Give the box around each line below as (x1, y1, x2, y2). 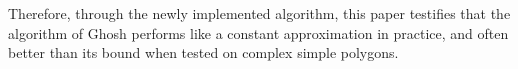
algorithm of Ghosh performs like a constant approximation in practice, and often (8, 22, 509, 43)
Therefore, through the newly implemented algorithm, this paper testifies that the (8, 3, 511, 23)
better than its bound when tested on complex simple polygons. (8, 42, 399, 63)
